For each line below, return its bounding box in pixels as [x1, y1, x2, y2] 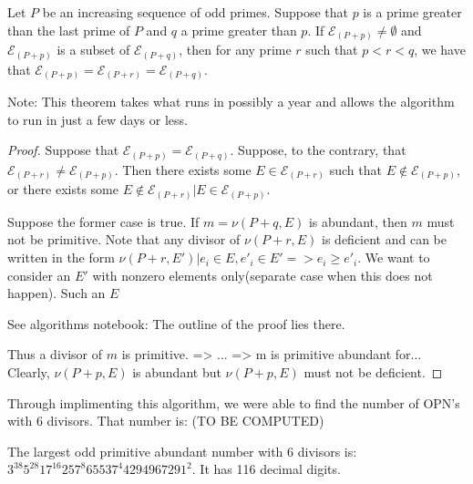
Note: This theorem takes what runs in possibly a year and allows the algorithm [7, 92, 455, 111]
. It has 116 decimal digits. [191, 459, 341, 479]
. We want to [357, 248, 430, 267]
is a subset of [57, 40, 130, 59]
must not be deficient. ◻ [303, 363, 443, 382]
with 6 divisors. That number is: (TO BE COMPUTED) [7, 411, 324, 430]
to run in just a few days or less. [7, 109, 188, 129]
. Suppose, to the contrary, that [230, 140, 406, 160]
